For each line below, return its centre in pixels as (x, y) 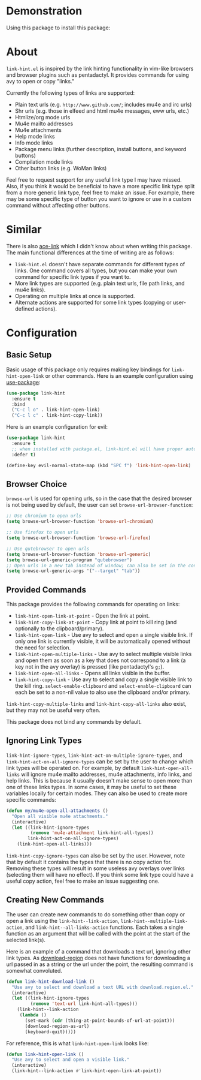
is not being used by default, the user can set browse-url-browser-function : (100, 505)
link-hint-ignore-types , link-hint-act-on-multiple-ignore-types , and (94, 755)
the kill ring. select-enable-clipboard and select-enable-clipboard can (103, 686)
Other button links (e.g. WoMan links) (61, 168)
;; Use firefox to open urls (42, 533)
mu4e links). (30, 290)
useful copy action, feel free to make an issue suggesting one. (83, 881)
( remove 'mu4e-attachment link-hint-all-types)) (92, 833)
